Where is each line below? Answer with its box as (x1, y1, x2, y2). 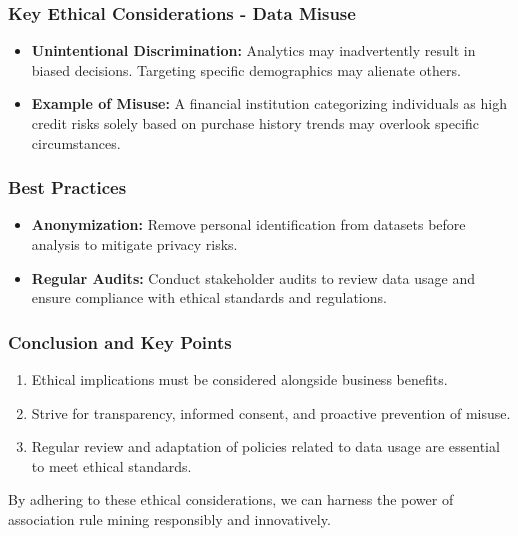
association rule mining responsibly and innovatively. (8, 508, 331, 529)
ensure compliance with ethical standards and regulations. (31, 287, 387, 308)
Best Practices (8, 175, 127, 200)
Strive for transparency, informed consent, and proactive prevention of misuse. (31, 402, 511, 423)
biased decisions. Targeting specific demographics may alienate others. (31, 59, 461, 80)
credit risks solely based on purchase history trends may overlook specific (31, 113, 480, 133)
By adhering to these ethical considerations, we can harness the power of (8, 489, 454, 510)
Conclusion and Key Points (8, 329, 232, 354)
